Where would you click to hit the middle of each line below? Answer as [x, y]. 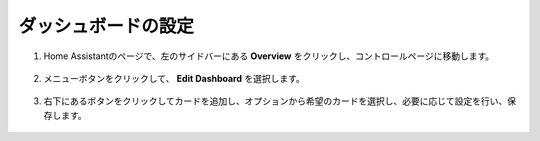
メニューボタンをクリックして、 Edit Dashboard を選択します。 [174, 78]
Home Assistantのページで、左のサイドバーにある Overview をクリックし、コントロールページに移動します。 [269, 56]
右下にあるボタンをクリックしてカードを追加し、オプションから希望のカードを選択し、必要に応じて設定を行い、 [275, 101]
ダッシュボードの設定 [106, 26]
